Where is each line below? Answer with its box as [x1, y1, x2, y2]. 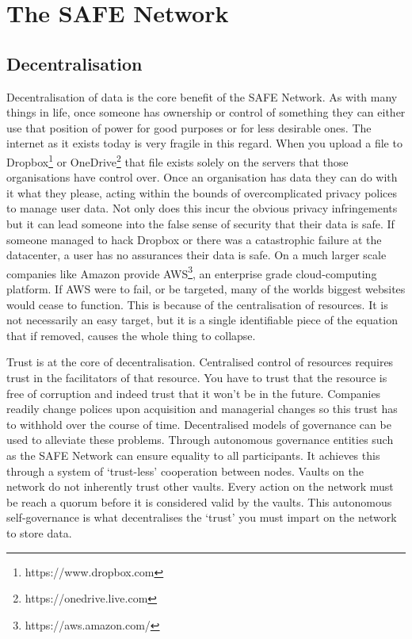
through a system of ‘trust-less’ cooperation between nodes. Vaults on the [6, 462, 364, 479]
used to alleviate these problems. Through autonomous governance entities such [6, 431, 394, 448]
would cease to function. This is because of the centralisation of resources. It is [6, 296, 388, 312]
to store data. [6, 524, 72, 541]
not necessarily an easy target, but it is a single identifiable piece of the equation [6, 312, 398, 328]
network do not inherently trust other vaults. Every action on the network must [6, 478, 394, 495]
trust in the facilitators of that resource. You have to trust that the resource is [6, 369, 387, 385]
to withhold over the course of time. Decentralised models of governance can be [6, 415, 391, 432]
